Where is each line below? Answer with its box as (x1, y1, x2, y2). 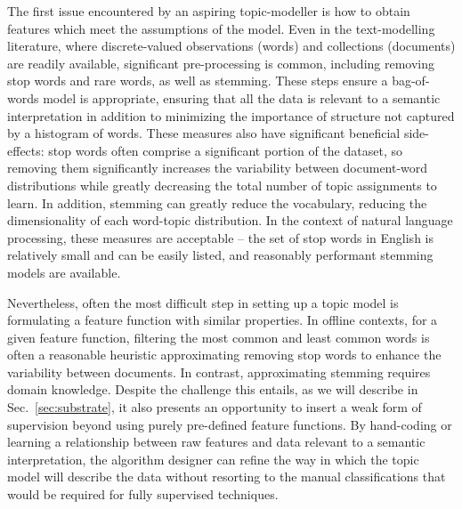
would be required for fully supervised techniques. (7, 485, 279, 504)
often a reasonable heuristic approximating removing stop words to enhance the (7, 345, 442, 364)
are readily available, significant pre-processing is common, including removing (7, 53, 435, 72)
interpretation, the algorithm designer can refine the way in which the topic (7, 449, 419, 468)
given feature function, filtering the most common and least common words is (7, 327, 430, 346)
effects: (7, 141, 45, 159)
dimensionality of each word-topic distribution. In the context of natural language (7, 211, 453, 230)
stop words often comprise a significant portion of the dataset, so (48, 141, 402, 159)
